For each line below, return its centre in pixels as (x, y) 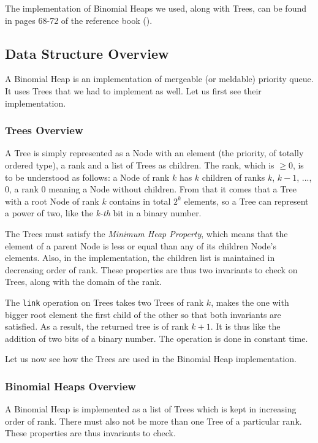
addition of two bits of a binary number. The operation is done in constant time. (157, 338)
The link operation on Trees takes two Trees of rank (104, 302)
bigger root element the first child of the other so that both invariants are (143, 314)
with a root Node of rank (52, 201)
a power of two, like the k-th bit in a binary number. (103, 213)
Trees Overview (44, 130)
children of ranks (233, 177)
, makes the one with (250, 302)
